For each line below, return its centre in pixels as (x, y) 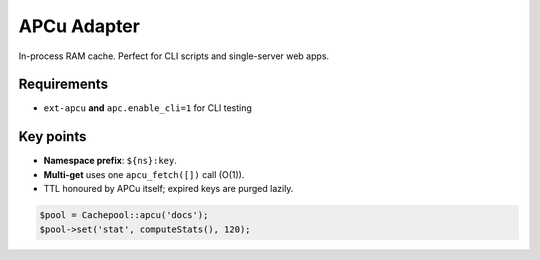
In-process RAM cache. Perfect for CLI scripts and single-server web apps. (174, 56)
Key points (52, 136)
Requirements (63, 84)
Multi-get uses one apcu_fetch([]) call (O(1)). (144, 174)
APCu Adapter (79, 26)
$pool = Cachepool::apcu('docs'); (124, 215)
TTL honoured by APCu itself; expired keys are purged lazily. (168, 189)
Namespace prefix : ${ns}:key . (110, 161)
